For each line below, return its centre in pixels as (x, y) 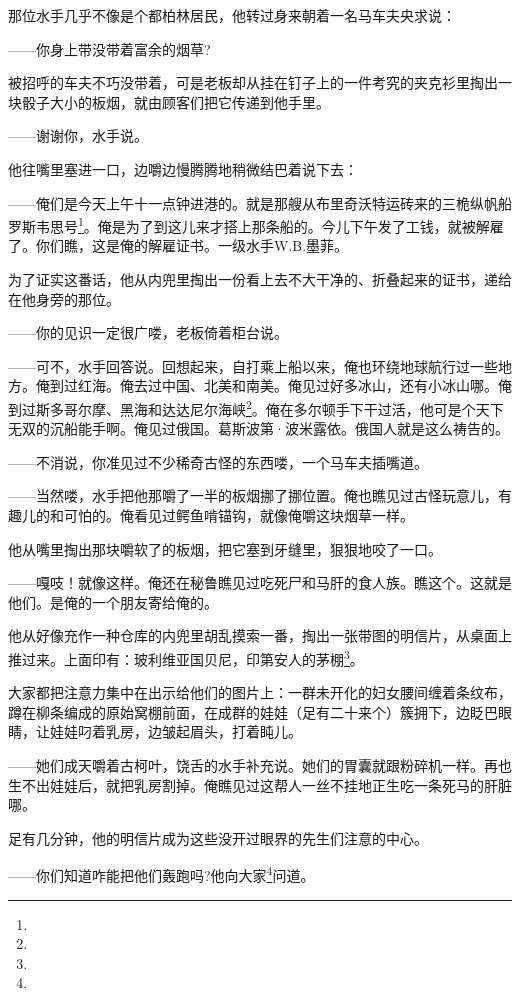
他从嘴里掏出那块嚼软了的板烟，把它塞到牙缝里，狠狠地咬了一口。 (225, 548)
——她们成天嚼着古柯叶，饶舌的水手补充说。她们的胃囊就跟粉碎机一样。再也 (260, 765)
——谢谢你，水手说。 (78, 135)
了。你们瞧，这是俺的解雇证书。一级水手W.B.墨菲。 (178, 245)
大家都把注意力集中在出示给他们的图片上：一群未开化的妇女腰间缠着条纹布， (260, 692)
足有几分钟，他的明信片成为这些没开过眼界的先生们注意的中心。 (218, 837)
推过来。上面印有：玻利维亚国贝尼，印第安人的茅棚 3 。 (186, 657)
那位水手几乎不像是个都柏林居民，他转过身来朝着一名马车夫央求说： (232, 15)
